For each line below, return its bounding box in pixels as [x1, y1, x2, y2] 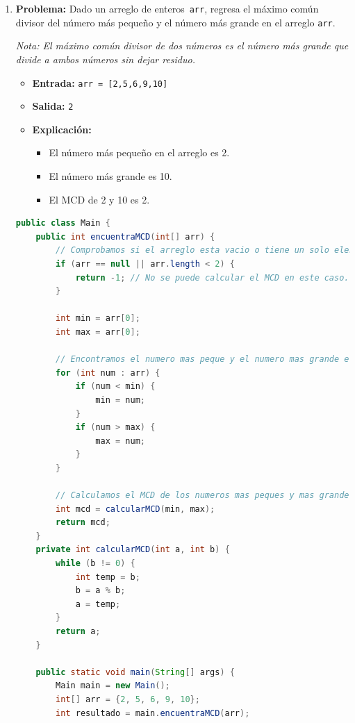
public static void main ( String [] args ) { [35, 667, 235, 677]
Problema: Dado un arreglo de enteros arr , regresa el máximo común [15, 1, 319, 15]
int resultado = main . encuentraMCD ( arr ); [56, 708, 250, 718]
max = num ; [95, 435, 145, 446]
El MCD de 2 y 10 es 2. [49, 192, 150, 206]
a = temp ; [75, 599, 121, 609]
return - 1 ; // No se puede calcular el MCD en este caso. [75, 272, 349, 283]
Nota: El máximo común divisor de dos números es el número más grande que [15, 38, 349, 53]
